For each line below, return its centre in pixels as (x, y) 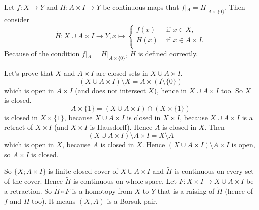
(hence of (239, 191)
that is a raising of (186, 191)
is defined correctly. (168, 53)
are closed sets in (122, 73)
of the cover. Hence (34, 181)
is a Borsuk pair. (132, 201)
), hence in (170, 90)
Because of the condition (42, 53)
